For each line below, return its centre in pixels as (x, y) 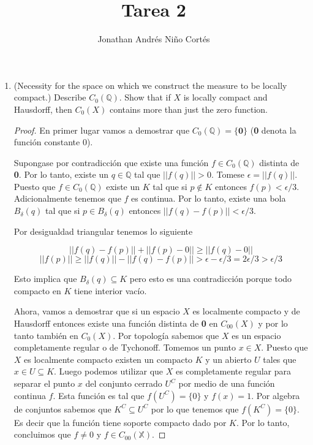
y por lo (273, 323)
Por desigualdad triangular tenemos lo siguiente (103, 231)
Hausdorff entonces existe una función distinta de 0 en (116, 323)
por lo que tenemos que (195, 409)
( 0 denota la (273, 130)
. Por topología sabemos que (166, 335)
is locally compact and (225, 97)
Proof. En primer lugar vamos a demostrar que (102, 130)
